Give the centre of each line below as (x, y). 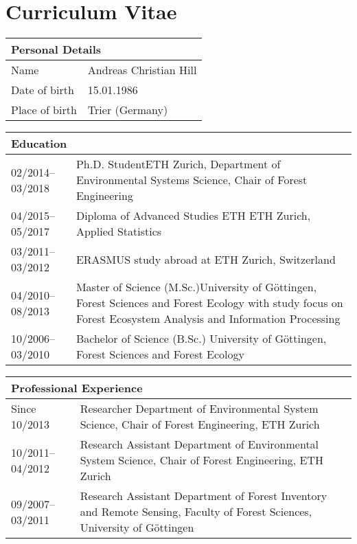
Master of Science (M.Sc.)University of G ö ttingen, (196, 287)
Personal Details (56, 49)
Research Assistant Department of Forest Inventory (204, 496)
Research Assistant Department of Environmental (199, 444)
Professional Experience (77, 388)
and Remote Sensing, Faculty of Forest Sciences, (196, 512)
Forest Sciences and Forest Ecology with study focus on (209, 303)
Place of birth (44, 110)
